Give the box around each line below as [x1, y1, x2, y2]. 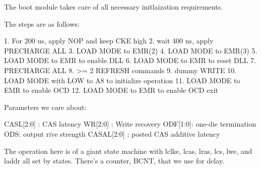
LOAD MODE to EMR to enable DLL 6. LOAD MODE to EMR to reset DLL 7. [4, 55, 256, 66]
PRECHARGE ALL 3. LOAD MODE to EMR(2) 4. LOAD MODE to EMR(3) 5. [4, 45, 257, 55]
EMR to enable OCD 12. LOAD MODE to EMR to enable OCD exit [4, 85, 219, 95]
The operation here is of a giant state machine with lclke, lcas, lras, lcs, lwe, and [4, 145, 252, 156]
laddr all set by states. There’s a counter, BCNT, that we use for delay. [4, 155, 225, 166]
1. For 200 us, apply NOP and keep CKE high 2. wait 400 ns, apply [4, 35, 214, 46]
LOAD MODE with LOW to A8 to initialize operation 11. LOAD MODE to [4, 75, 240, 85]
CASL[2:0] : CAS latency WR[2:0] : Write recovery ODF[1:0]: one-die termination [4, 119, 256, 129]
